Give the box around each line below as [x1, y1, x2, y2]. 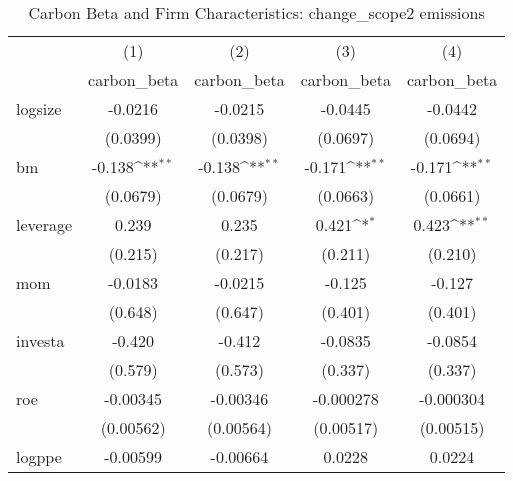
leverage [16, 213, 73, 236]
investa [16, 329, 65, 352]
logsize [16, 97, 62, 120]
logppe [16, 445, 62, 468]
